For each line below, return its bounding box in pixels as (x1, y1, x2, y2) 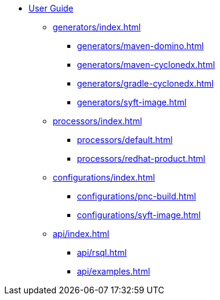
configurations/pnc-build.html (77, 191, 196, 201)
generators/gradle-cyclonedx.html (77, 78, 214, 88)
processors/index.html (53, 116, 142, 126)
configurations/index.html (53, 172, 155, 182)
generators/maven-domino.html (77, 41, 204, 51)
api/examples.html (77, 266, 150, 276)
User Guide (28, 3, 74, 13)
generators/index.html (53, 22, 141, 32)
